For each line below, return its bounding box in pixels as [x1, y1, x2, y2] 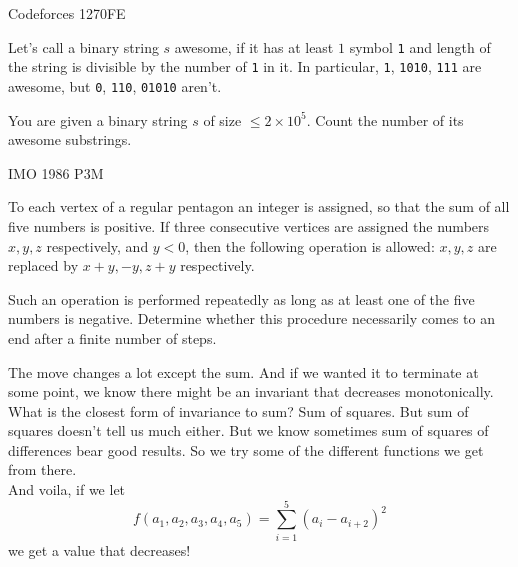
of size [203, 109, 242, 130]
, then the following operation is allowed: [185, 235, 435, 256]
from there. [8, 459, 77, 480]
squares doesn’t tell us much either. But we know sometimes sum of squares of [8, 420, 489, 441]
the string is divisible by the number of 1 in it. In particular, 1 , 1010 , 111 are [8, 56, 482, 77]
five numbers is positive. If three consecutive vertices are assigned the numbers [8, 215, 490, 236]
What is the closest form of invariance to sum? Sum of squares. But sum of [8, 400, 469, 421]
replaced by [8, 255, 79, 276]
